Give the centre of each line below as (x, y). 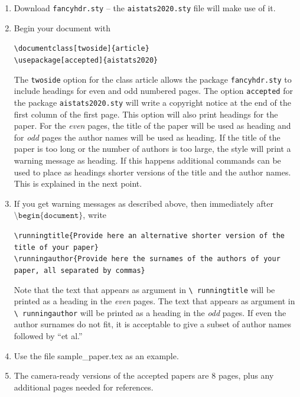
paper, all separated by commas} (79, 270)
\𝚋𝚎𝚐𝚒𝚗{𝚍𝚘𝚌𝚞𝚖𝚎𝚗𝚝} (48, 216)
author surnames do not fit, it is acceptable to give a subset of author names (152, 324)
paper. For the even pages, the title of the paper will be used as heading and (152, 126)
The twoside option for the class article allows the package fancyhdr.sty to (153, 79)
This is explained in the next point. (78, 183)
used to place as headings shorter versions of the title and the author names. (152, 172)
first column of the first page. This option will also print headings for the (146, 114)
